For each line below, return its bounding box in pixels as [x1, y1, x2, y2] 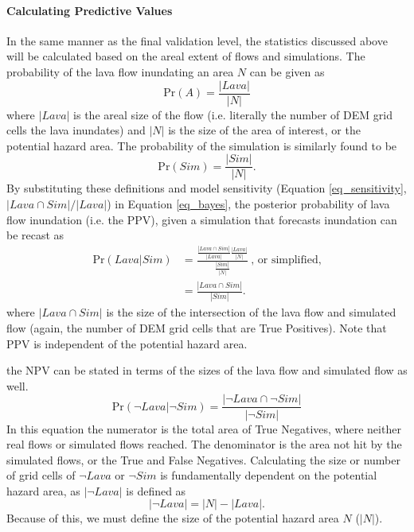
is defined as [126, 482, 186, 499]
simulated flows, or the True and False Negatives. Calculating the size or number [6, 451, 400, 468]
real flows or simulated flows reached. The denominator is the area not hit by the [6, 436, 402, 452]
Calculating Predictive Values [6, 2, 173, 18]
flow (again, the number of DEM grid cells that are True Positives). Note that [6, 320, 387, 336]
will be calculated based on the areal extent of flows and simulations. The [6, 48, 365, 64]
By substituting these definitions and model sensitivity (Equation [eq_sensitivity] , [6, 180, 407, 196]
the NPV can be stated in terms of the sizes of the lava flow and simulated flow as [6, 362, 408, 379]
